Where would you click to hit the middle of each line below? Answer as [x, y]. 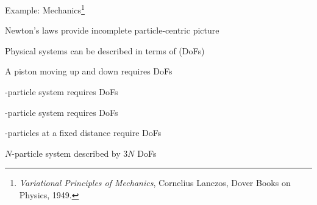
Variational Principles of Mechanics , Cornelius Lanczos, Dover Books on [155, 183]
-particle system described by [66, 153]
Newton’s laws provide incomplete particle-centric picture [112, 30]
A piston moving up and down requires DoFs [89, 71]
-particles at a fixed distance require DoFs [83, 133]
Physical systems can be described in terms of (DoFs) [105, 50]
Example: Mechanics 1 [45, 9]
